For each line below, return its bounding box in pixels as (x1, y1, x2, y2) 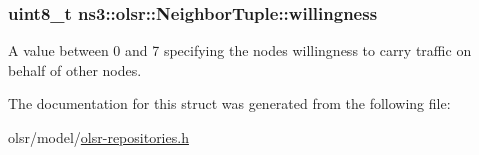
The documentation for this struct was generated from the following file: (8, 93, 451, 114)
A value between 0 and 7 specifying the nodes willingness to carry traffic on (8, 40, 472, 61)
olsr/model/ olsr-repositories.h (8, 127, 189, 147)
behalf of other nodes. (8, 59, 142, 80)
